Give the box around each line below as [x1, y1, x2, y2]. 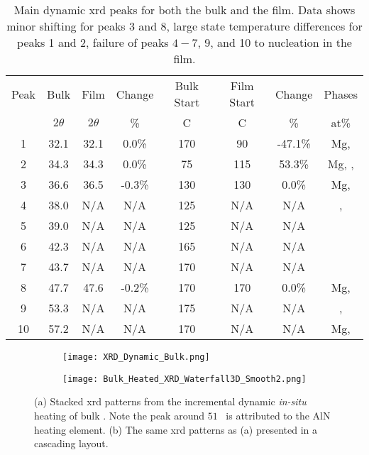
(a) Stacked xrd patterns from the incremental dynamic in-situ [34, 394, 307, 409]
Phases [324, 85, 358, 102]
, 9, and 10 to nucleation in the [197, 34, 352, 50]
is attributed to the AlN [226, 407, 331, 422]
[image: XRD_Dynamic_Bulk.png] [62, 352, 210, 362]
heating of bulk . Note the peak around [34, 407, 205, 422]
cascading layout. [34, 436, 109, 451]
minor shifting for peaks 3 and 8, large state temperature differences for [6, 18, 363, 34]
